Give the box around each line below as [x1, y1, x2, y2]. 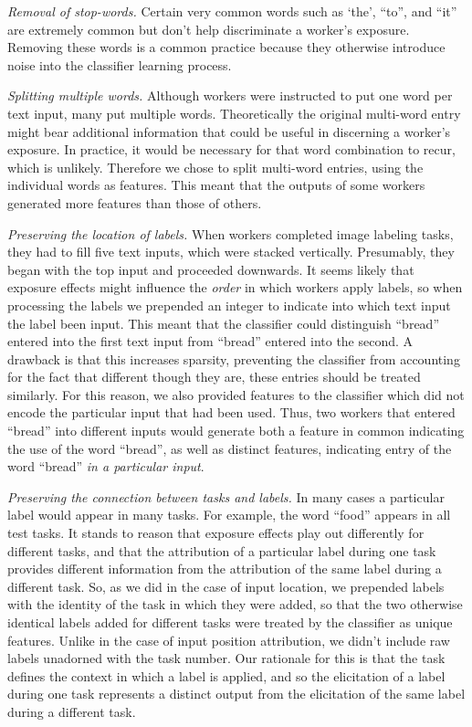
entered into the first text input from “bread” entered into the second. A [7, 332, 414, 351]
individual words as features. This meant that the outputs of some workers [7, 175, 425, 195]
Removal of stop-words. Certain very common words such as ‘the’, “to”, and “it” [7, 2, 457, 20]
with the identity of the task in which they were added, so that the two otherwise [7, 595, 463, 614]
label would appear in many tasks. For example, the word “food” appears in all [7, 505, 451, 524]
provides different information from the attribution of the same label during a [7, 559, 442, 578]
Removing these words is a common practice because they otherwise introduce [7, 37, 446, 57]
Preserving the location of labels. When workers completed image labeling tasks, [7, 224, 454, 243]
